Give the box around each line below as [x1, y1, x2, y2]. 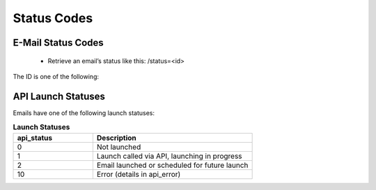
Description [96, 132, 136, 142]
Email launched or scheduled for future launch [96, 160, 249, 170]
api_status [17, 132, 53, 142]
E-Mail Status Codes [13, 37, 104, 49]
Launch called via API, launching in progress [96, 151, 243, 161]
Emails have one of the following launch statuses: [13, 108, 155, 117]
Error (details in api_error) [96, 169, 181, 179]
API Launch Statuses [13, 90, 106, 102]
